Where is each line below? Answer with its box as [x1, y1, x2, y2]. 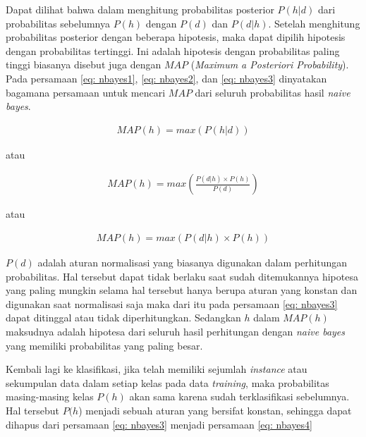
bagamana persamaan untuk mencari [6, 85, 166, 99]
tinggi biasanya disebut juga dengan [6, 57, 161, 72]
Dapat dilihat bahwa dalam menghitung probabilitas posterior [6, 2, 274, 16]
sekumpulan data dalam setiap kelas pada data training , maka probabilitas [6, 375, 329, 390]
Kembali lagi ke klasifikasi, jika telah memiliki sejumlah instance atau [6, 362, 307, 376]
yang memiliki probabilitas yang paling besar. [6, 338, 203, 352]
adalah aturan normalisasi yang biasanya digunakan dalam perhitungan [37, 255, 348, 270]
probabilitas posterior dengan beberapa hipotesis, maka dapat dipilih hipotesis [6, 30, 346, 44]
